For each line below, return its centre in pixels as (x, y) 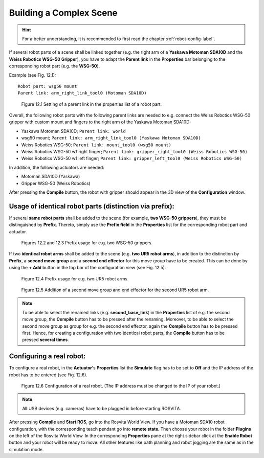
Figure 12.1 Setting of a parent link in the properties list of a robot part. (92, 104)
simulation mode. (26, 449)
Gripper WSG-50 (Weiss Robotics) (56, 183)
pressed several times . (46, 340)
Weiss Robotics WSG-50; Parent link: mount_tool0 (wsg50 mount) (96, 145)
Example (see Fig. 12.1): (33, 75)
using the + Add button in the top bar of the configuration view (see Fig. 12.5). (88, 268)
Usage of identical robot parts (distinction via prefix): (92, 206)
